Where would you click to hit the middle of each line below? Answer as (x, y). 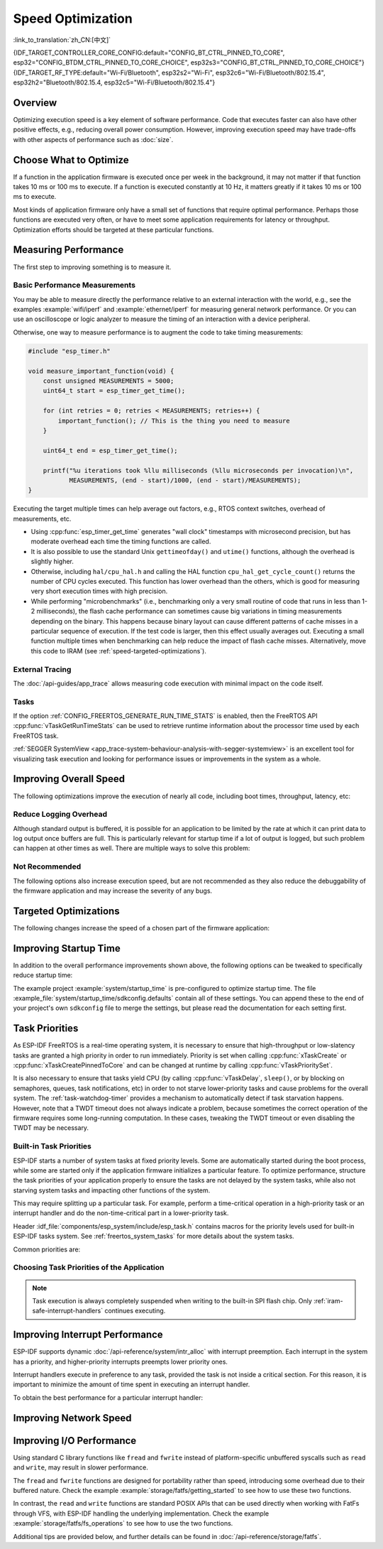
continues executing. (135, 1311)
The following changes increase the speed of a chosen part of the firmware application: (141, 928)
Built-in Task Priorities (52, 1146)
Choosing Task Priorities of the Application (89, 1268)
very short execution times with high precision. (99, 591)
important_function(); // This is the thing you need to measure (174, 420)
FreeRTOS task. (36, 736)
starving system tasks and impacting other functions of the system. (112, 1190)
